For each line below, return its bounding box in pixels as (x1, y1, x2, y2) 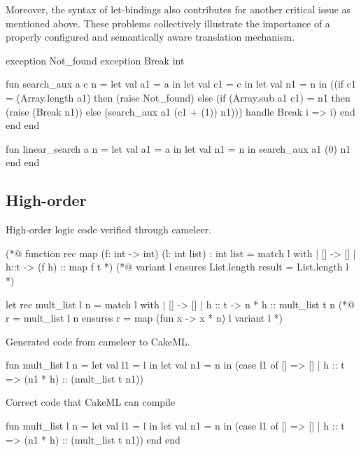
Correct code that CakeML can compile (6, 395, 176, 409)
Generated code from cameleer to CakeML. (6, 334, 190, 348)
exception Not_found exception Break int (6, 53, 185, 67)
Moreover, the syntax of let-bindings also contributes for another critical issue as (6, 2, 351, 16)
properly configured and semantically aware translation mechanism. (6, 29, 295, 44)
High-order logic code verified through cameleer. (6, 222, 212, 237)
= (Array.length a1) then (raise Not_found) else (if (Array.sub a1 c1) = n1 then (6, 90, 351, 104)
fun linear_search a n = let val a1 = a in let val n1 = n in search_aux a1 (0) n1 (6, 141, 351, 156)
